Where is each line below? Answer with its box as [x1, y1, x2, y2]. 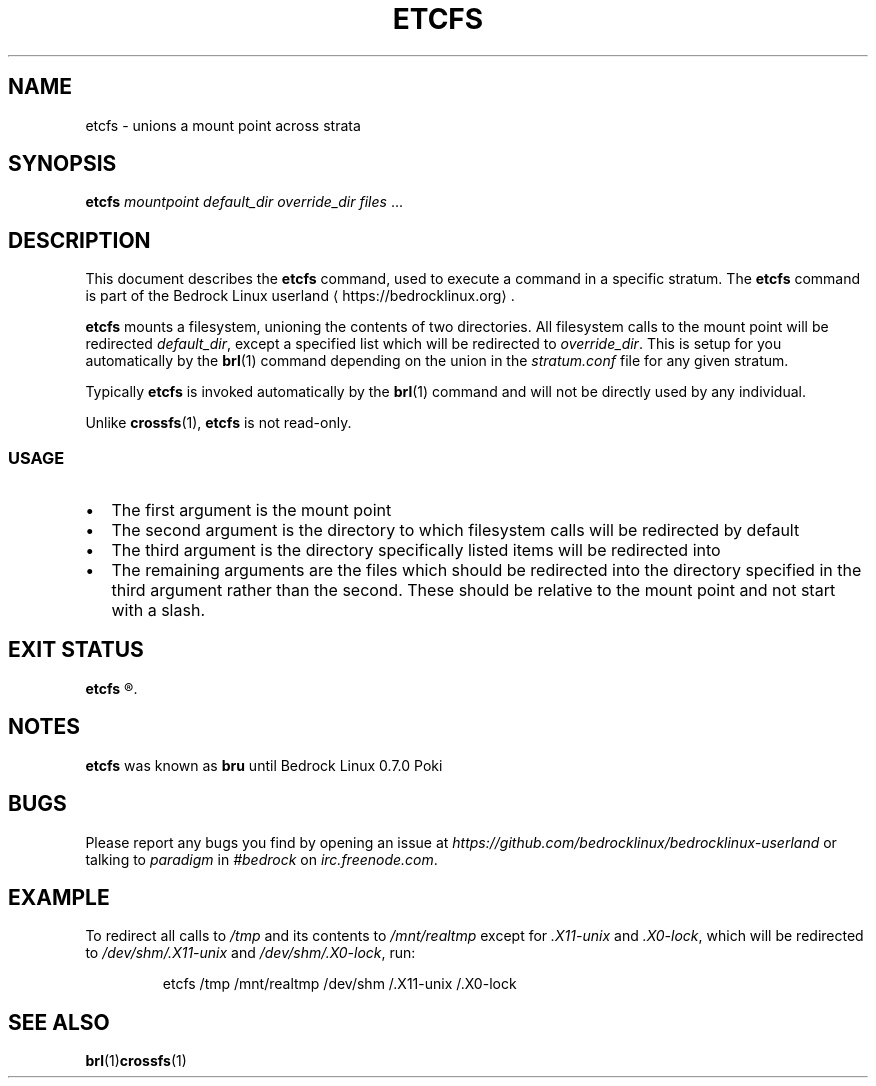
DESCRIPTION [8, 227, 151, 253]
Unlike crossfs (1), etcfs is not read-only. [85, 414, 352, 432]
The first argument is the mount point [111, 500, 392, 521]
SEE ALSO [8, 1009, 110, 1035]
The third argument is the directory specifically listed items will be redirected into [111, 540, 721, 561]
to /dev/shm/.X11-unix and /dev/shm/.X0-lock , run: [85, 944, 416, 962]
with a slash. [111, 600, 205, 621]
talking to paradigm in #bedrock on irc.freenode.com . [85, 850, 438, 868]
